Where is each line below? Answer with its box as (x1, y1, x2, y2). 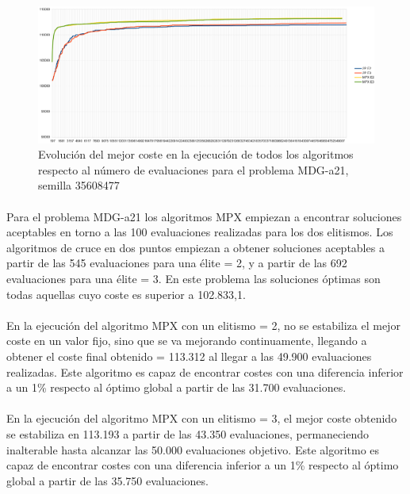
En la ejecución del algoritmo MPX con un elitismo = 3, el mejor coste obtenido (6, 410, 397, 427)
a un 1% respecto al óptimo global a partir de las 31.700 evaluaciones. (6, 379, 347, 396)
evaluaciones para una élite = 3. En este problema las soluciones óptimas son (6, 270, 381, 286)
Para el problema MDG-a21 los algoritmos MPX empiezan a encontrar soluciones (6, 208, 402, 224)
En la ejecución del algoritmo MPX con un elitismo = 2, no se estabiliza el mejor (6, 316, 400, 333)
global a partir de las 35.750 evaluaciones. (6, 472, 209, 488)
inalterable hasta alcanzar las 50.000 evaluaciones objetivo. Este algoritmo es (6, 441, 380, 458)
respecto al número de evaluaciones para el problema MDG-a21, (38, 161, 349, 178)
